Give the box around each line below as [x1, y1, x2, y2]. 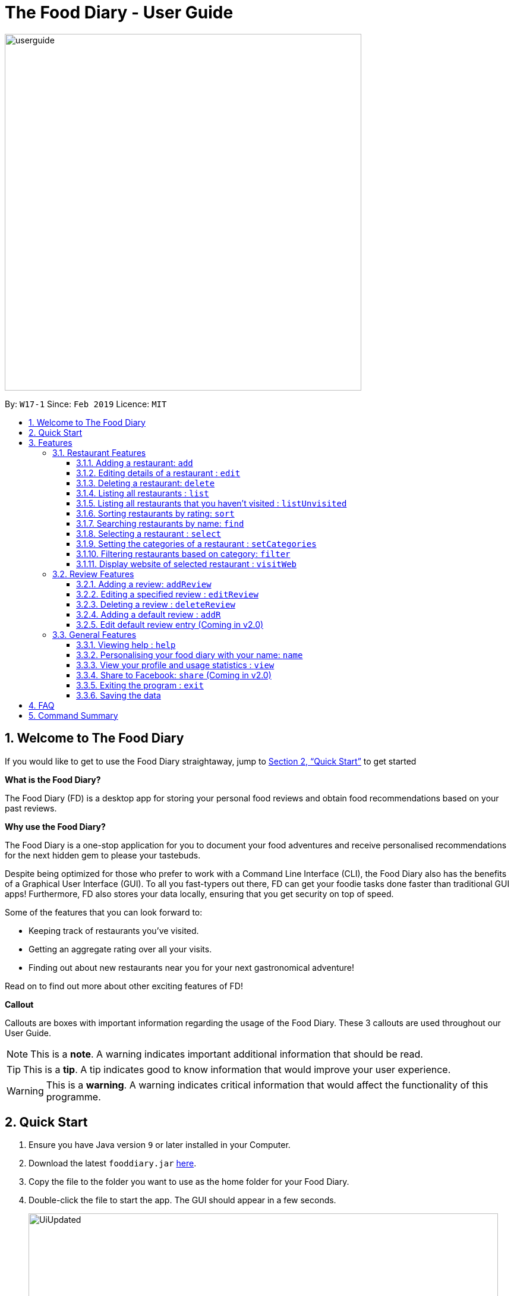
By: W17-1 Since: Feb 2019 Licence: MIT [5, 398, 167, 409]
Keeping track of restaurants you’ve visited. [29, 925, 199, 936]
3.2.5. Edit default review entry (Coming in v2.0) [76, 619, 264, 630]
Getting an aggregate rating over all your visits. [29, 943, 212, 954]
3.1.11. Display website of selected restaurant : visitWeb [76, 558, 297, 569]
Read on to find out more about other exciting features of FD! [5, 980, 243, 991]
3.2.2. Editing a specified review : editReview [76, 589, 258, 599]
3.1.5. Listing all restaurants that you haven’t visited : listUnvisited [76, 498, 347, 508]
